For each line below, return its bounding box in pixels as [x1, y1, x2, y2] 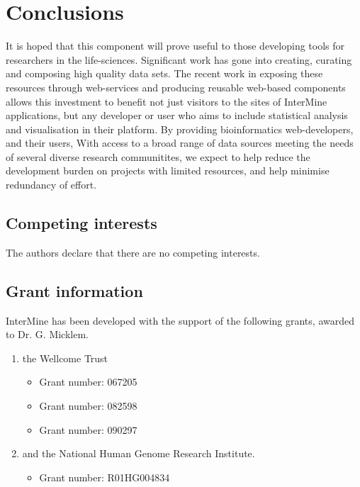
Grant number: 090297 [39, 422, 137, 437]
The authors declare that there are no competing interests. [6, 245, 260, 259]
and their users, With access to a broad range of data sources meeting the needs [6, 135, 354, 150]
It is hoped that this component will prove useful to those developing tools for [6, 38, 345, 53]
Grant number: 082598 [39, 398, 137, 413]
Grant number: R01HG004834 [39, 469, 170, 484]
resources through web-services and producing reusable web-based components [6, 79, 346, 94]
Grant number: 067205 [39, 374, 137, 389]
